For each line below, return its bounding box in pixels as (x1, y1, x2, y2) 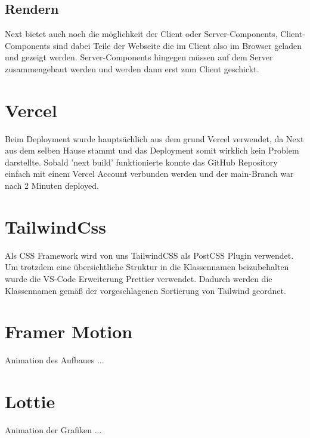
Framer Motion (5, 319, 133, 344)
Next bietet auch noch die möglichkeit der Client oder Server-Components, (5, 27, 278, 40)
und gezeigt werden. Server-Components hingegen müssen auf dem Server (5, 51, 273, 63)
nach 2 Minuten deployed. (5, 179, 99, 192)
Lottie (5, 389, 55, 414)
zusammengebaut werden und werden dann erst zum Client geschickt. (5, 62, 259, 75)
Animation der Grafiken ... (5, 424, 102, 436)
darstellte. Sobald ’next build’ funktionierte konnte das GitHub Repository (5, 155, 278, 168)
